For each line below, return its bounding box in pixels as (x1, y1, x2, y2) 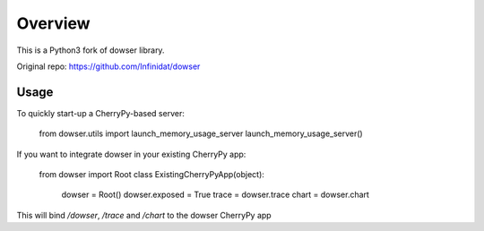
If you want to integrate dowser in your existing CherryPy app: (16, 149, 246, 159)
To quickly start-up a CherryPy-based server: (16, 107, 186, 118)
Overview (16, 13, 91, 33)
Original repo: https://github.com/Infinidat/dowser (16, 61, 201, 72)
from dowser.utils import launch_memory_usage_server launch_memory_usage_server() (39, 128, 363, 139)
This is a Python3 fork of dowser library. (16, 45, 165, 56)
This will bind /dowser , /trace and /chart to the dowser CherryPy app (16, 210, 272, 220)
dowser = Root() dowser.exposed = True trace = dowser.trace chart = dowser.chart (61, 189, 369, 201)
